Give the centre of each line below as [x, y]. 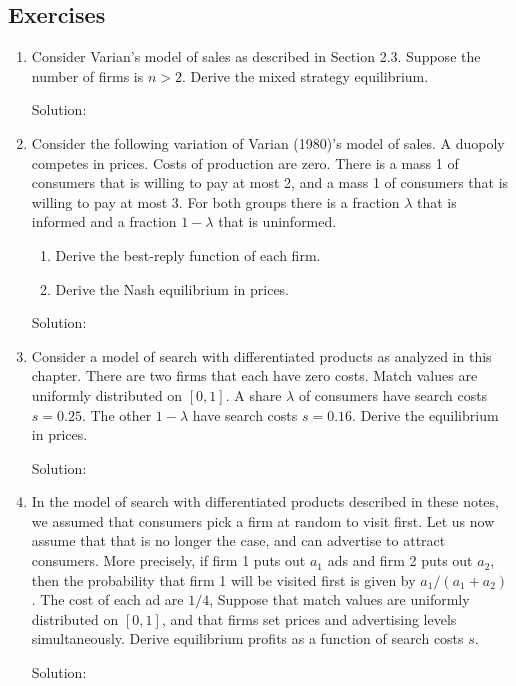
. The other [116, 414]
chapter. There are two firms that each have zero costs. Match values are [254, 375]
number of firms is [87, 75]
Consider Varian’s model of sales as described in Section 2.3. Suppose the [256, 56]
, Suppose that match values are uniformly [339, 599]
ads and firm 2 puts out [400, 560]
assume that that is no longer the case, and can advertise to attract [238, 540]
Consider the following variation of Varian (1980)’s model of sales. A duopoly [268, 142]
